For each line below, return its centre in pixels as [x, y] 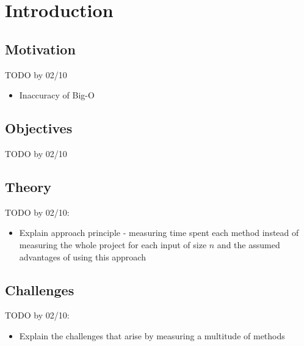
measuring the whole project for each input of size [113, 244]
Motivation [40, 49]
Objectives [39, 128]
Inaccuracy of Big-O [57, 95]
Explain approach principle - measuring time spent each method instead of [159, 233]
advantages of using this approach [82, 256]
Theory [28, 186]
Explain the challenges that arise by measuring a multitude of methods [152, 335]
